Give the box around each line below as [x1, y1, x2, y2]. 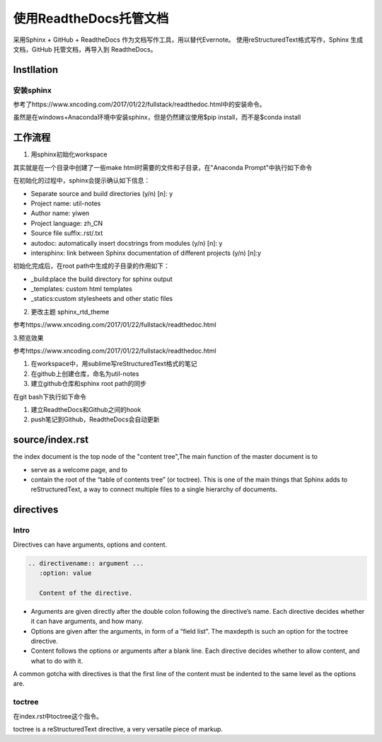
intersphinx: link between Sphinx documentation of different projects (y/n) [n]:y [30, 249, 262, 257]
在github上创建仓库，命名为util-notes [30, 369, 139, 378]
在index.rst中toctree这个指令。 [13, 712, 103, 720]
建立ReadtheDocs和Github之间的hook [30, 405, 141, 413]
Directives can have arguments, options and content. [13, 540, 168, 549]
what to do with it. [30, 656, 83, 665]
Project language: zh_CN [30, 219, 103, 227]
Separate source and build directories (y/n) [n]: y [30, 189, 173, 198]
